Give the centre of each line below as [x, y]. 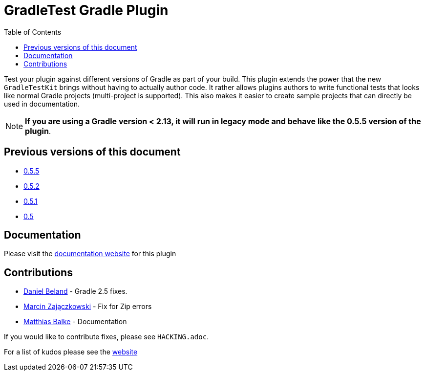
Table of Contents [33, 32]
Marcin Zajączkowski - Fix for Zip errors [88, 307]
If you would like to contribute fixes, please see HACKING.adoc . [106, 337]
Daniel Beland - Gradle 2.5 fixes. [75, 291]
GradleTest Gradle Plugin [86, 10]
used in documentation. [42, 104]
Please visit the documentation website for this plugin [90, 254]
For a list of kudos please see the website [71, 352]
